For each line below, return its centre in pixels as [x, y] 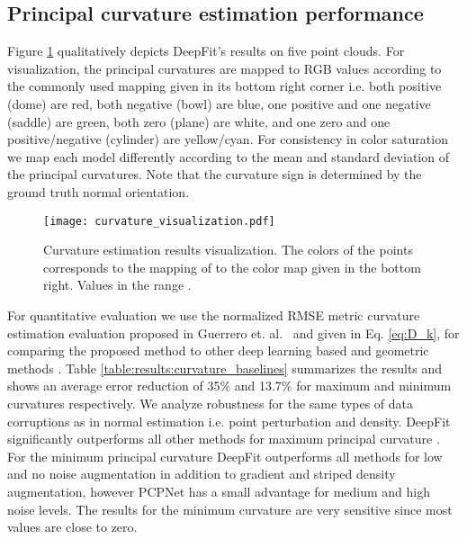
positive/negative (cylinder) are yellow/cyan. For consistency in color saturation [228, 139]
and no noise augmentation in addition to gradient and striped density [202, 474]
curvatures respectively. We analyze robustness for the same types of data [211, 403]
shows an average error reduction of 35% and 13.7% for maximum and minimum [229, 386]
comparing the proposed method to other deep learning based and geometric [218, 350]
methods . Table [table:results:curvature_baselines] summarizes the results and [225, 368]
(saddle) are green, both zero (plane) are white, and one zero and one [199, 121]
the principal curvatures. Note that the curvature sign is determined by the [215, 174]
